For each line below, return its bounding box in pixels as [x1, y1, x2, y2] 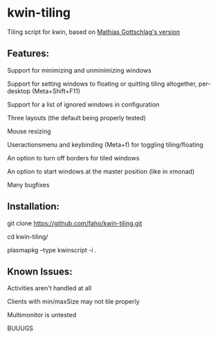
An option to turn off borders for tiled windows [7, 153, 140, 162]
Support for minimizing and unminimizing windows [7, 66, 152, 74]
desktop [7, 86, 31, 95]
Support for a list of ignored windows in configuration [7, 100, 160, 109]
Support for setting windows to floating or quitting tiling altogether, [7, 79, 197, 88]
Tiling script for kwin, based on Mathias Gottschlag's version [7, 28, 180, 36]
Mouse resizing [7, 126, 51, 135]
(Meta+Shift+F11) [32, 86, 81, 95]
